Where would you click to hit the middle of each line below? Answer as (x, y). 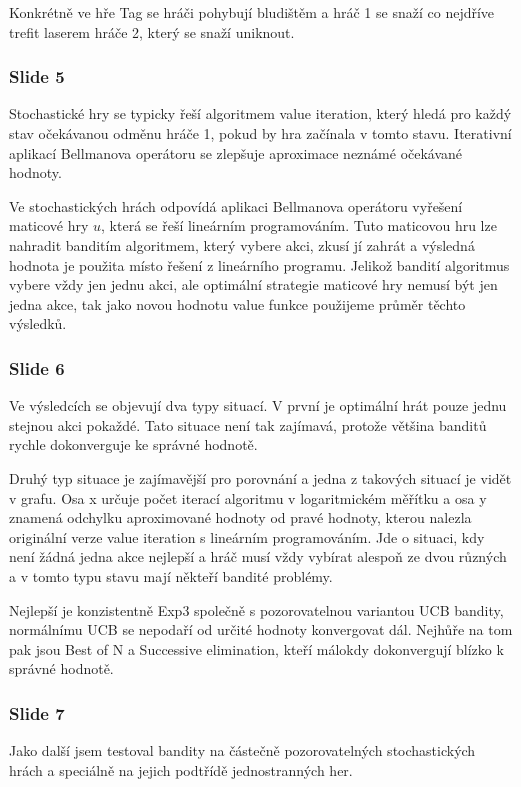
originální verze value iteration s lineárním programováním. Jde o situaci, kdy (247, 536)
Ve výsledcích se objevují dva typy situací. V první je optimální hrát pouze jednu (258, 405)
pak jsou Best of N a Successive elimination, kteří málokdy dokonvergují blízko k (256, 648)
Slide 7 (37, 712)
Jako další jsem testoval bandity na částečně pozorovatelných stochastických (242, 750)
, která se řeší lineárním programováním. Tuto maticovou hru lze (299, 225)
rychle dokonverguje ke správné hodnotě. (133, 444)
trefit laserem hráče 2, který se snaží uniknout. (152, 31)
